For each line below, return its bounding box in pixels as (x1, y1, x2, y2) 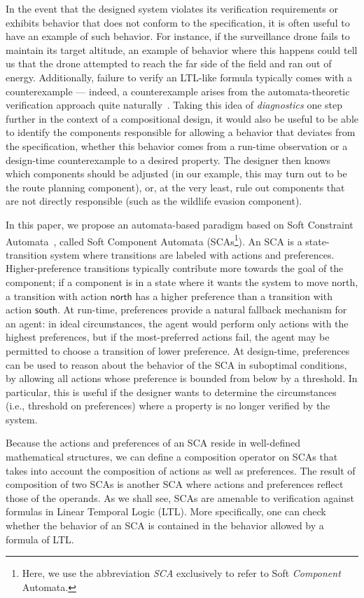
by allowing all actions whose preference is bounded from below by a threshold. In (6, 371, 358, 386)
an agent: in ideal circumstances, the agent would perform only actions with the (6, 315, 349, 330)
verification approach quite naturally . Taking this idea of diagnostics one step (6, 97, 343, 112)
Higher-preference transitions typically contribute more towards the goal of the (6, 261, 344, 276)
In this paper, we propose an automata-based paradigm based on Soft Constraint (6, 217, 353, 231)
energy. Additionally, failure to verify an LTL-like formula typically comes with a (6, 69, 352, 84)
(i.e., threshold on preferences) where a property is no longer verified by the (6, 398, 330, 413)
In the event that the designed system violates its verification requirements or (6, 1, 339, 15)
